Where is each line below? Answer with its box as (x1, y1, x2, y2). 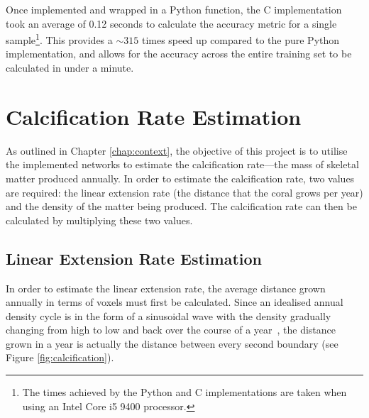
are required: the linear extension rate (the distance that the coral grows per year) (6, 185, 363, 199)
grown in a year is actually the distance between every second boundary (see (6, 336, 338, 351)
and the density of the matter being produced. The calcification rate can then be (6, 199, 357, 214)
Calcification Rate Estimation (6, 101, 302, 131)
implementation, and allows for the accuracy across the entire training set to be (6, 46, 352, 61)
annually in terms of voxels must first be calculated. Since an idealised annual (6, 295, 343, 309)
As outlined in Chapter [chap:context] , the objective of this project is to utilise (6, 143, 348, 158)
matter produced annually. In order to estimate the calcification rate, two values (6, 170, 355, 185)
